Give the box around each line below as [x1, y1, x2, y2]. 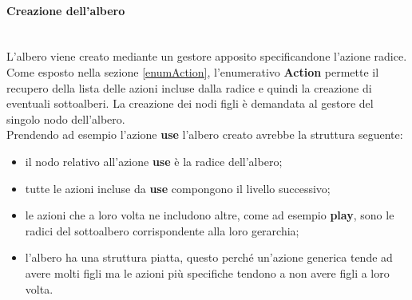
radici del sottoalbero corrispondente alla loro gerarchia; [25, 222, 299, 239]
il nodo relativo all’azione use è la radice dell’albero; [25, 152, 283, 169]
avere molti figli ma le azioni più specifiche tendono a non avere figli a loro [25, 264, 390, 281]
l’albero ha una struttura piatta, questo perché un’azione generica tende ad [25, 249, 393, 266]
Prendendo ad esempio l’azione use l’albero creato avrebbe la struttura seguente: [6, 126, 403, 143]
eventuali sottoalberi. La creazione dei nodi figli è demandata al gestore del [6, 95, 374, 112]
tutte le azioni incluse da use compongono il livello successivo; [25, 180, 331, 196]
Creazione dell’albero [6, 2, 125, 18]
